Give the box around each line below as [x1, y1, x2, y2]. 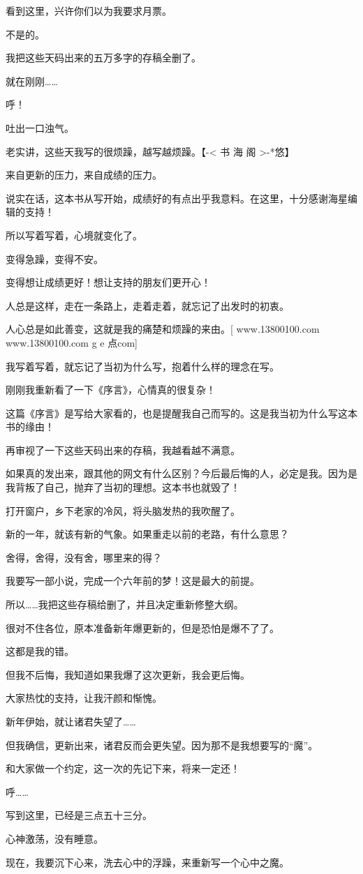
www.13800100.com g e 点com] [6, 335, 138, 349]
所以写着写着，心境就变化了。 [6, 227, 142, 242]
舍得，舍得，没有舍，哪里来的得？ [6, 550, 162, 564]
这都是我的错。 [6, 644, 74, 658]
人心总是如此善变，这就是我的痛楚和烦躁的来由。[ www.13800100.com [6, 322, 320, 336]
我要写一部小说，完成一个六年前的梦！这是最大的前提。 [6, 573, 260, 588]
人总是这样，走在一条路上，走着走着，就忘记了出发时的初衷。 [6, 298, 289, 312]
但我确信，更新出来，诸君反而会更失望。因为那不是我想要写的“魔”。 [6, 737, 318, 752]
